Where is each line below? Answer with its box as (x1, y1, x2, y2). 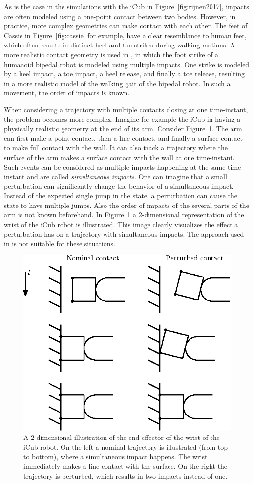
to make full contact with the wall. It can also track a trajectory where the (4, 142, 228, 153)
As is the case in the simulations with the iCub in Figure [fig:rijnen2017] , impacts (4, 1, 249, 11)
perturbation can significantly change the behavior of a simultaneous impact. (4, 181, 234, 191)
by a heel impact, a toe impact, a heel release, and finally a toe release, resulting (4, 69, 245, 79)
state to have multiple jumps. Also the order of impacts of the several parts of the (4, 200, 249, 210)
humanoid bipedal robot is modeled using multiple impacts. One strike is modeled (4, 59, 250, 69)
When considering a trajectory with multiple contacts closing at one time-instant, (4, 104, 248, 114)
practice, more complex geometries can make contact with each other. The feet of (4, 21, 248, 31)
